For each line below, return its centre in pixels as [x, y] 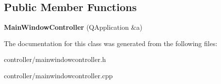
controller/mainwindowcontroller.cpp [58, 75]
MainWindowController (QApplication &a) [73, 27]
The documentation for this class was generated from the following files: [111, 43]
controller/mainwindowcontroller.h [55, 59]
